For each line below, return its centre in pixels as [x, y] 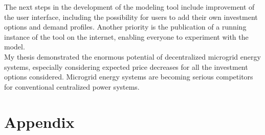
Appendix [39, 121]
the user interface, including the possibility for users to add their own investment [131, 17]
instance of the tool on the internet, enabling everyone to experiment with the [126, 36]
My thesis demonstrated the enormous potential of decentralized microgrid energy [132, 56]
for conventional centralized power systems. [72, 86]
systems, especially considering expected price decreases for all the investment [126, 66]
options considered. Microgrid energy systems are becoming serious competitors [129, 77]
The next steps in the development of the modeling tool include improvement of [129, 7]
